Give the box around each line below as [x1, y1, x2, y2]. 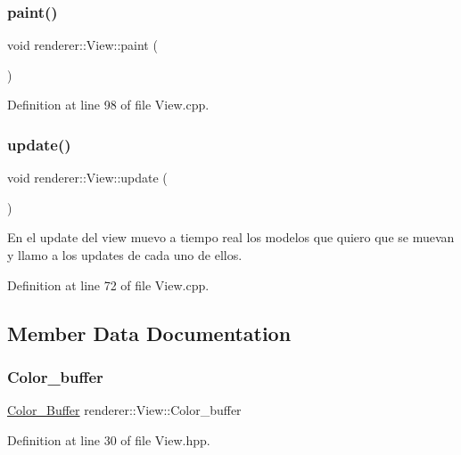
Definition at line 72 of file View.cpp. [7, 275, 210, 294]
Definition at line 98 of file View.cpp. [7, 95, 210, 114]
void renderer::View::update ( [7, 168, 168, 187]
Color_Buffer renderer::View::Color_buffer [7, 401, 242, 419]
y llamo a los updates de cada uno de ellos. [7, 246, 243, 264]
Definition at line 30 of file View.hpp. [7, 430, 210, 449]
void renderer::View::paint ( [7, 36, 158, 54]
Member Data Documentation [7, 319, 292, 346]
